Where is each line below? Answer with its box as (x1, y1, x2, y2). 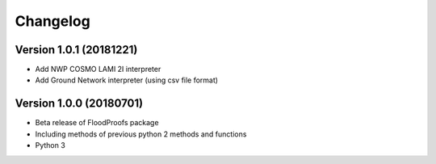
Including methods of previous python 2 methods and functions (35, 129, 247, 139)
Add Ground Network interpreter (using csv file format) (35, 75, 218, 85)
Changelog (15, 12, 90, 30)
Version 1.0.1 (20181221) (15, 43, 138, 57)
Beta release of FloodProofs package (35, 118, 159, 128)
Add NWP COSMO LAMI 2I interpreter (35, 65, 161, 74)
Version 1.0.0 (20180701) (15, 97, 144, 111)
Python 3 (35, 141, 66, 150)
